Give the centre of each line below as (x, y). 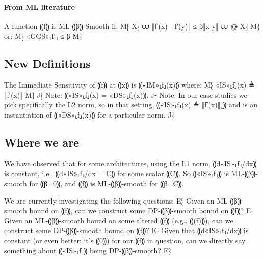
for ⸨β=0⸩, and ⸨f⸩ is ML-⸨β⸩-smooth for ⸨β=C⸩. (107, 183)
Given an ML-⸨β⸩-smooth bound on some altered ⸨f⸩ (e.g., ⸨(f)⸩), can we (119, 220)
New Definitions (47, 63)
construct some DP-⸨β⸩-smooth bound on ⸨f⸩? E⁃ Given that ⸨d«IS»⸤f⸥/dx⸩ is (126, 230)
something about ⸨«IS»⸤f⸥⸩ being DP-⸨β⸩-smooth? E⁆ (88, 250)
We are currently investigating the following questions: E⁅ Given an (109, 200)
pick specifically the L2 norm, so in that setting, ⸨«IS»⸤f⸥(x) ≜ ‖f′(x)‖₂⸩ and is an (131, 105)
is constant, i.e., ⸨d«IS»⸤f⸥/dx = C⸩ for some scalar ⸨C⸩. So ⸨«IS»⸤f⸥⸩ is (116, 173)
